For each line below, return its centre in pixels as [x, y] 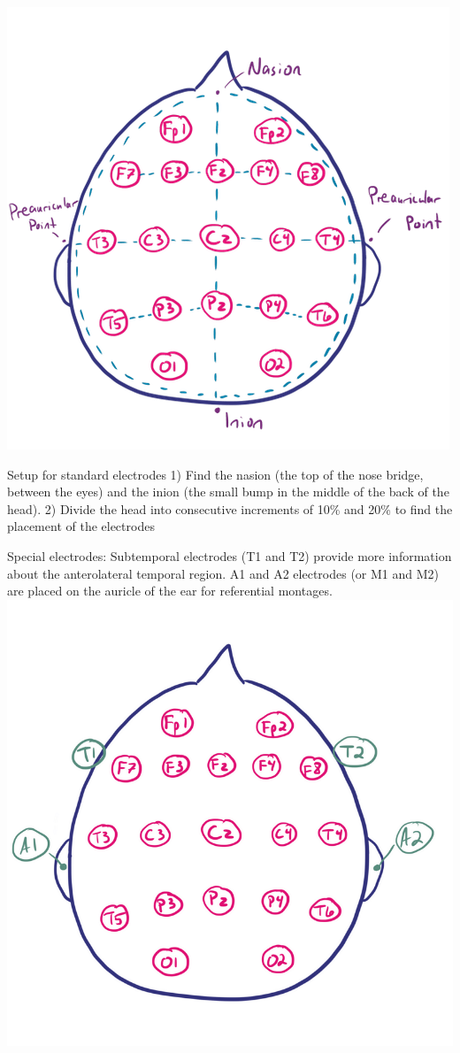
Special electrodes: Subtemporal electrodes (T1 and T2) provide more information [230, 555]
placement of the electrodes [81, 526]
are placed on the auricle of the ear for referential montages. [170, 591]
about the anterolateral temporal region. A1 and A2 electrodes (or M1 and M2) [223, 573]
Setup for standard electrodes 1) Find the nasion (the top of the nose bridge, [215, 474]
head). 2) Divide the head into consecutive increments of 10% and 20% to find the [230, 508]
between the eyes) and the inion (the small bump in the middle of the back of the [228, 492]
